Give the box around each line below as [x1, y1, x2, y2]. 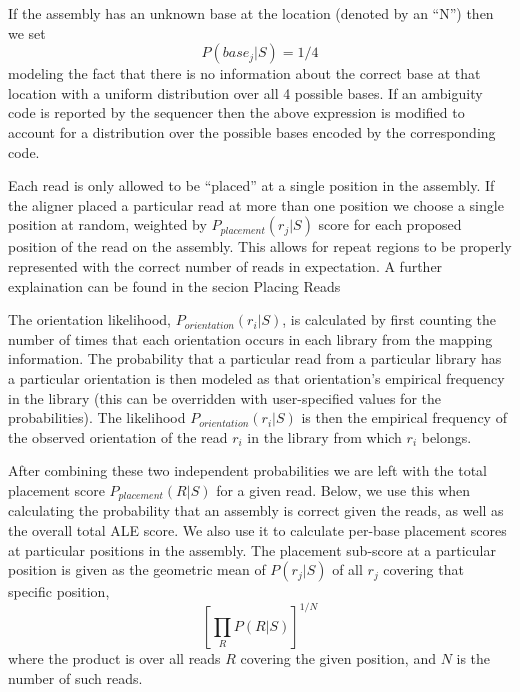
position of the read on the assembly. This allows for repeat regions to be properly [8, 236, 512, 257]
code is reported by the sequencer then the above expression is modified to [8, 102, 465, 123]
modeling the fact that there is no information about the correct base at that [8, 63, 481, 84]
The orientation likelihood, [8, 309, 172, 330]
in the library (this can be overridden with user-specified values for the [8, 387, 442, 408]
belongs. [421, 426, 472, 447]
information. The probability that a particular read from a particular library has [8, 348, 502, 369]
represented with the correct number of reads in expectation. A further [8, 255, 443, 276]
